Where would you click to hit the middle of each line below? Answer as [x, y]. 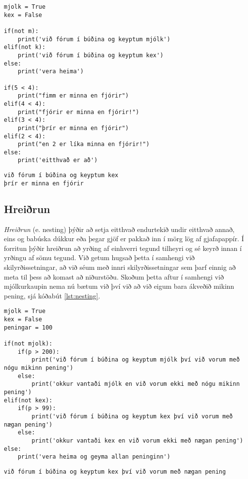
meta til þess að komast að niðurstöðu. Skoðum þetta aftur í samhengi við [114, 276]
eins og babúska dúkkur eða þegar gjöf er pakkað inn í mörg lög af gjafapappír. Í [124, 239]
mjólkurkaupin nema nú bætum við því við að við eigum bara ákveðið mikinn [119, 286]
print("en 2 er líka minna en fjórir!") [84, 144]
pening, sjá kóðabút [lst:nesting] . [52, 295]
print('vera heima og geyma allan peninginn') [94, 457]
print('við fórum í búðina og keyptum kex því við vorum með [132, 416]
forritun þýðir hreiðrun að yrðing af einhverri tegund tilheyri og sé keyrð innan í [123, 248]
